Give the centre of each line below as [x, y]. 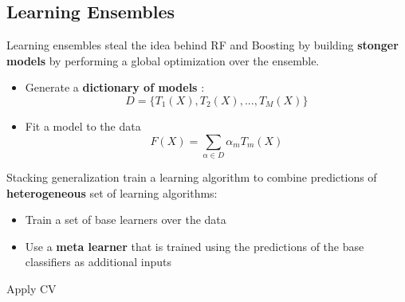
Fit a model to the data [83, 126]
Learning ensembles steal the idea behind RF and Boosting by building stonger [202, 45]
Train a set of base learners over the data [126, 220]
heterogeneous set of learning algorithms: [112, 192]
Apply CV [31, 288]
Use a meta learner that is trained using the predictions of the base [195, 246]
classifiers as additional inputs [98, 262]
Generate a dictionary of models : [115, 87]
